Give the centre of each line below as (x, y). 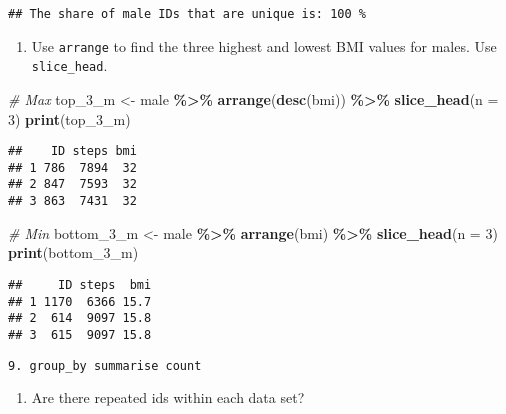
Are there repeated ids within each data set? (168, 397)
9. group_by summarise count (105, 365)
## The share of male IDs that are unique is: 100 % (187, 14)
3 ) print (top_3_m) (69, 118)
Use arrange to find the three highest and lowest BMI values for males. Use (264, 45)
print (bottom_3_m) (73, 252)
